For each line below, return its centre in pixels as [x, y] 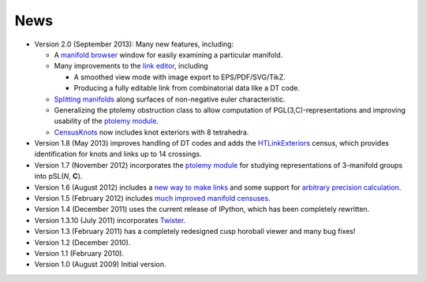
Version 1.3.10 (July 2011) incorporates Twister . [110, 220]
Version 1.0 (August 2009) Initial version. [100, 265]
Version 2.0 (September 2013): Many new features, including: [134, 44]
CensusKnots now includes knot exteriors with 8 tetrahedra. [151, 132]
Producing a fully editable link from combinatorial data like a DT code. [187, 88]
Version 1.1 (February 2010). [79, 253]
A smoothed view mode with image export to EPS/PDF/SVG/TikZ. [179, 77]
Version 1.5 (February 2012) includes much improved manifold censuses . [153, 199]
